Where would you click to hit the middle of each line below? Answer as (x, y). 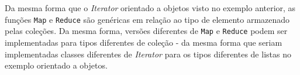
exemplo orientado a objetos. (56, 65)
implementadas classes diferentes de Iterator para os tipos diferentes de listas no (148, 54)
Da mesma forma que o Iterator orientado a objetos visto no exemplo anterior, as (150, 8)
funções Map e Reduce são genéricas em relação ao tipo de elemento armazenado (147, 19)
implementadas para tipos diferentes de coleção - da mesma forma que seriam (144, 42)
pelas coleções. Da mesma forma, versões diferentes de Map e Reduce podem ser (146, 31)
